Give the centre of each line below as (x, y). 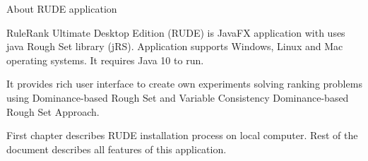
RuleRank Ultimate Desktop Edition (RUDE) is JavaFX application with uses (176, 32)
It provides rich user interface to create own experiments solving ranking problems (184, 84)
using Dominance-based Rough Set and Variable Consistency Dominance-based (178, 97)
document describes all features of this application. (117, 149)
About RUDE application (62, 8)
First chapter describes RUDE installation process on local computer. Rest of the (182, 135)
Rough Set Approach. (53, 111)
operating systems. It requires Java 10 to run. (105, 60)
